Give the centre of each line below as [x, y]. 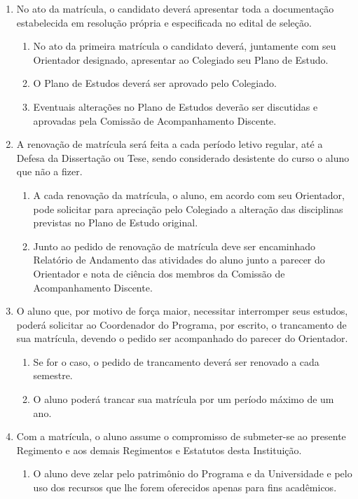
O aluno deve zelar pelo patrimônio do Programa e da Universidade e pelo [193, 473]
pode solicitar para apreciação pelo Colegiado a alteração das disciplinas [188, 209]
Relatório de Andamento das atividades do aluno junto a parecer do [179, 260]
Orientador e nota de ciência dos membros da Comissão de [159, 273]
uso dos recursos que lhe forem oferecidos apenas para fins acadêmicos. [185, 487]
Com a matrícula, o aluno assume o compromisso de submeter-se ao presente [181, 436]
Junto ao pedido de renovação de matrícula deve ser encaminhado [174, 246]
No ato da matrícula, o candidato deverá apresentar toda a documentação [175, 8]
